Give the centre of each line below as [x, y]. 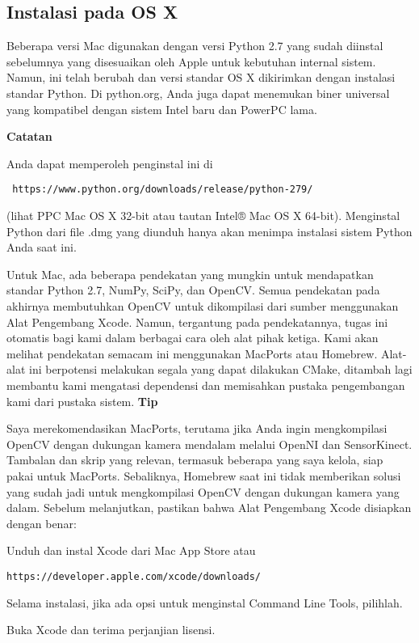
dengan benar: [42, 523]
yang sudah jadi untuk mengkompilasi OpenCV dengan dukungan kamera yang [203, 491]
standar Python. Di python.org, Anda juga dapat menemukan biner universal [198, 93]
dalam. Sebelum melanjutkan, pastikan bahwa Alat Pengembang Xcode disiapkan [209, 508]
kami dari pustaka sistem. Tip [82, 401]
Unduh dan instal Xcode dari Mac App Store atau [131, 550]
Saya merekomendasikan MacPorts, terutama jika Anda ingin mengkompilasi [197, 428]
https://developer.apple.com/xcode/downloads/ [134, 576]
